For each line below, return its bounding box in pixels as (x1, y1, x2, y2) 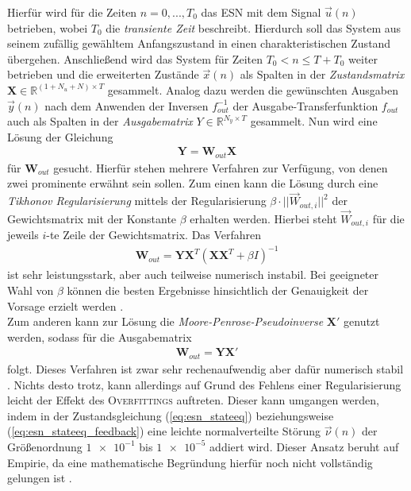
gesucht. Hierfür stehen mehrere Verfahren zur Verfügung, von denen (53, 159, 388, 176)
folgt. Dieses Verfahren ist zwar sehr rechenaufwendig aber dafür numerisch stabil (7, 360, 404, 377)
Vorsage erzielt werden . (7, 297, 124, 314)
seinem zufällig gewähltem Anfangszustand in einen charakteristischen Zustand (7, 35, 391, 52)
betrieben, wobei (7, 19, 88, 36)
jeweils (7, 226, 39, 243)
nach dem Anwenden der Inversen (44, 97, 209, 114)
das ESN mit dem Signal (201, 4, 321, 20)
